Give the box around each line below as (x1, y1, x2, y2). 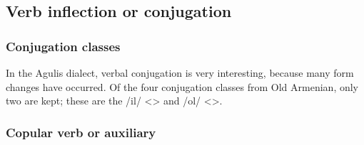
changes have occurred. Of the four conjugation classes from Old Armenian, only (6, 79, 359, 94)
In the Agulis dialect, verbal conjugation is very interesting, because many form (6, 65, 354, 80)
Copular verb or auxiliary (6, 123, 156, 141)
